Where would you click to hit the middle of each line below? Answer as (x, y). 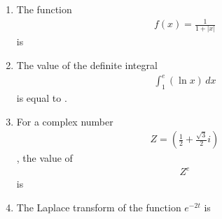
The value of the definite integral (87, 65)
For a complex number (65, 121)
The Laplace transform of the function (99, 207)
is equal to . (42, 97)
